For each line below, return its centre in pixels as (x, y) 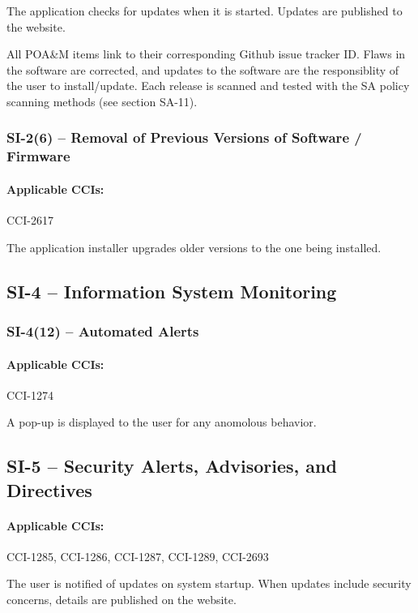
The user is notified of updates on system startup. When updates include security (209, 583)
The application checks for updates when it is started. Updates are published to (205, 11)
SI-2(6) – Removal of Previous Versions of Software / (184, 137)
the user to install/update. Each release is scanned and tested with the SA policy (208, 86)
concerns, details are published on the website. (122, 600)
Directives (49, 489)
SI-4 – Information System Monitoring (172, 291)
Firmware (38, 156)
